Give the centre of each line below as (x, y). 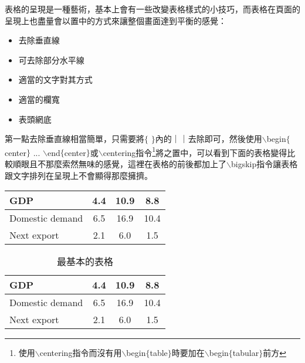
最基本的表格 (85, 262)
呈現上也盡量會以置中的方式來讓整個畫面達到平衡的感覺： (116, 20)
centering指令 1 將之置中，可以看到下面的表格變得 (195, 151)
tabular (246, 353)
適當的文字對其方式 (55, 79)
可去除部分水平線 (51, 60)
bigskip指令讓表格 (264, 164)
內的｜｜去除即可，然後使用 (209, 139)
